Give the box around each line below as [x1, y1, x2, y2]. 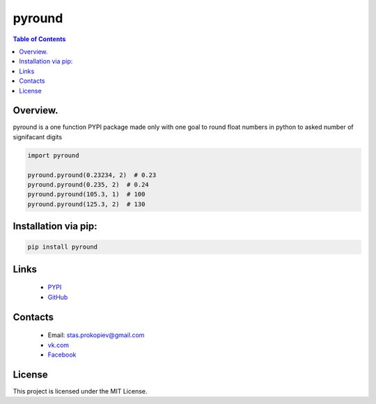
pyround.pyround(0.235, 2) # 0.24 [27, 180, 149, 188]
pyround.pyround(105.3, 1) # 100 [27, 190, 146, 199]
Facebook [47, 350, 77, 359]
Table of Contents [13, 35, 66, 43]
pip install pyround [27, 243, 97, 251]
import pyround [27, 151, 79, 160]
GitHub [47, 293, 68, 301]
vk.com [47, 341, 70, 349]
